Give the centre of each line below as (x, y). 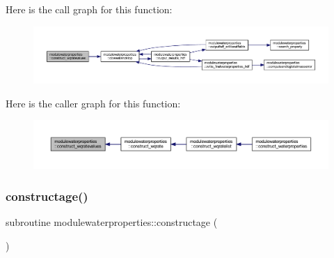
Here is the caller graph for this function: (93, 103)
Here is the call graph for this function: (89, 9)
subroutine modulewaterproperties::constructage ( (112, 222)
